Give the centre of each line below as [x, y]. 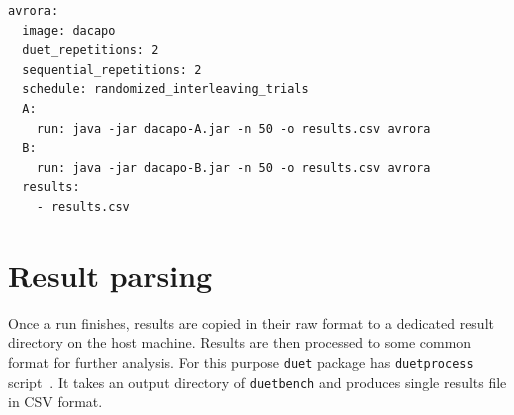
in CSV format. [55, 401]
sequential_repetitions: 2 [112, 69]
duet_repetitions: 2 [90, 50]
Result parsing [110, 274]
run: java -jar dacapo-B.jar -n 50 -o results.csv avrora [233, 167]
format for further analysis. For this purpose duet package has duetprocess [241, 361]
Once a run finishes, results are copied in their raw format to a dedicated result [251, 322]
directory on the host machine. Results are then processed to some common [240, 342]
